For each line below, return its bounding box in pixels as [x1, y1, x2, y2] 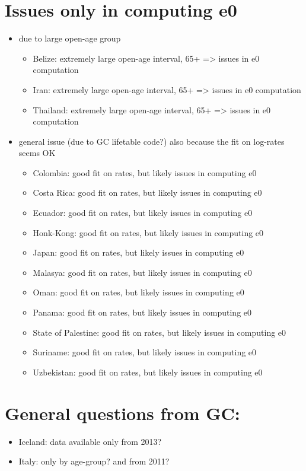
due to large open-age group [18, 32, 121, 44]
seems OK [18, 147, 56, 159]
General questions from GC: [5, 400, 240, 425]
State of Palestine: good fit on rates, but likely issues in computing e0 [33, 326, 286, 338]
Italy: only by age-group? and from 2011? [18, 455, 170, 467]
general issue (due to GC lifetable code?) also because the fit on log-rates [18, 135, 285, 147]
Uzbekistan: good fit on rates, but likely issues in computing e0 [33, 365, 263, 378]
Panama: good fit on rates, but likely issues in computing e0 [33, 306, 252, 319]
